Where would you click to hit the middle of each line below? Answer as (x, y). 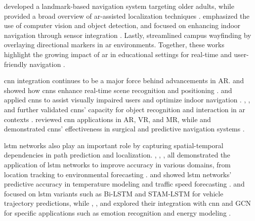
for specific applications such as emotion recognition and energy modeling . (117, 212)
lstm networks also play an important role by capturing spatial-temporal (114, 145)
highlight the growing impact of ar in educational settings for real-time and (118, 54)
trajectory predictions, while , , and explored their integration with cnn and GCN (127, 203)
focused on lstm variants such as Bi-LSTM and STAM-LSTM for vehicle (114, 193)
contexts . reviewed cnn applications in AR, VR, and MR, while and (107, 119)
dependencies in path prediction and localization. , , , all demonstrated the (117, 155)
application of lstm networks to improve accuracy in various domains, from (117, 164)
